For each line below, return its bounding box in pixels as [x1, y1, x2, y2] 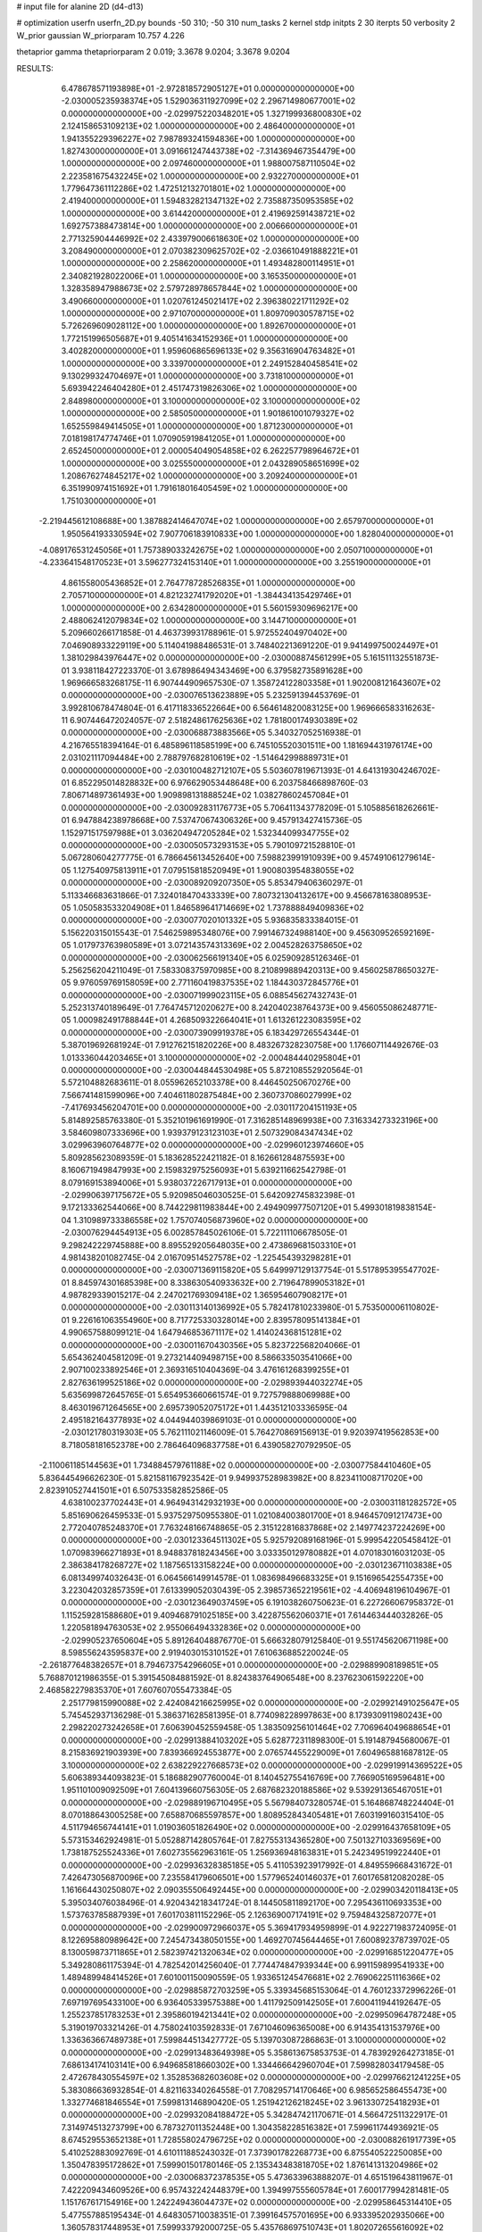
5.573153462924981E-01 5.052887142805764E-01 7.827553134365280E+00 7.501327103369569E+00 [61, 1835, 442, 1845]
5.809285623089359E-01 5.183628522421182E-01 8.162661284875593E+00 [61, 1152, 345, 1162]
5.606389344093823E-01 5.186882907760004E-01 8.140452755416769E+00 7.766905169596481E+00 [61, 1772, 445, 1783]
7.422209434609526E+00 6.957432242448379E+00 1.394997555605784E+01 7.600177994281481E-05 [61, 2184, 450, 2195]
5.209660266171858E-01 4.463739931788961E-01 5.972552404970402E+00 [61, 628, 348, 638]
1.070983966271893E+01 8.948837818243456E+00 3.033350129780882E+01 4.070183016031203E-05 [61, 1547, 445, 1558]
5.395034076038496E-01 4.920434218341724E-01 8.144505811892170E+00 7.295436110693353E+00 [61, 1897, 442, 1908]
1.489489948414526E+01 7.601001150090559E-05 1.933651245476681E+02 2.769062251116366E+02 [61, 1972, 441, 1983]
